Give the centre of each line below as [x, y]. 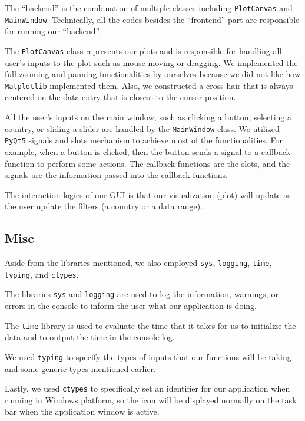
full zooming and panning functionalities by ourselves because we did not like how [153, 74]
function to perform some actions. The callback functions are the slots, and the [147, 163]
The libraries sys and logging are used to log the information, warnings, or [142, 294]
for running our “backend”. [53, 31]
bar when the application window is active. [82, 411]
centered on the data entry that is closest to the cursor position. [120, 97]
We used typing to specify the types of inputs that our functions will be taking [148, 356]
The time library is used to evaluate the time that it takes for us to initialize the [150, 325]
